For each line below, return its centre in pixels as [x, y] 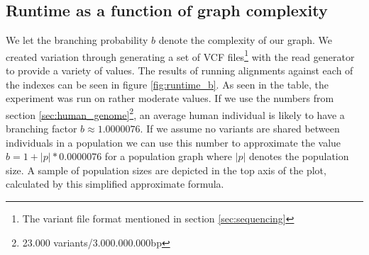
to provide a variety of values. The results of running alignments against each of [180, 70]
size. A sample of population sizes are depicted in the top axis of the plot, [166, 170]
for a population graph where [168, 156]
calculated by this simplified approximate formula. [115, 184]
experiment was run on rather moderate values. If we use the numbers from [170, 98]
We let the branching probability [77, 40]
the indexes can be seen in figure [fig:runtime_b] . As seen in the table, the [167, 84]
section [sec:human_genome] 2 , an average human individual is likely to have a [175, 113]
